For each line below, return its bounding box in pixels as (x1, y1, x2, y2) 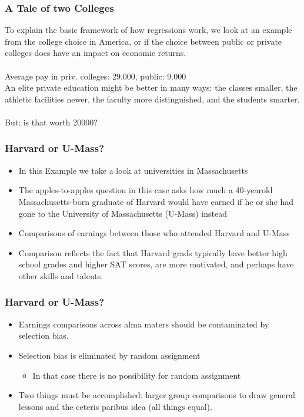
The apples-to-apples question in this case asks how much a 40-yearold (18, 184, 273, 196)
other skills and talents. (18, 269, 103, 282)
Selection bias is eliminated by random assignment (18, 349, 201, 361)
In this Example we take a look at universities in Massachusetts (18, 164, 248, 176)
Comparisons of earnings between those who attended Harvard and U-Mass (18, 227, 290, 239)
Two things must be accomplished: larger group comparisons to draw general (18, 389, 295, 401)
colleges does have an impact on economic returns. (5, 47, 186, 59)
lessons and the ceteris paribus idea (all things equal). (18, 400, 212, 412)
